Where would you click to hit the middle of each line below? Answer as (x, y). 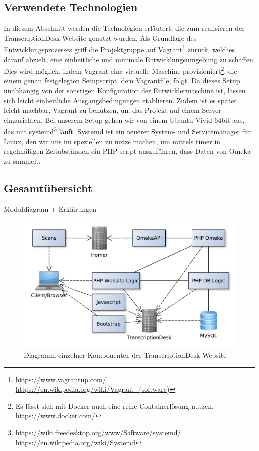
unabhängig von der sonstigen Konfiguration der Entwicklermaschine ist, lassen (125, 91)
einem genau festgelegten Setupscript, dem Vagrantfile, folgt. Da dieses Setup (122, 81)
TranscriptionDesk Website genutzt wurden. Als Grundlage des (100, 38)
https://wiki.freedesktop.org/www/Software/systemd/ (98, 432)
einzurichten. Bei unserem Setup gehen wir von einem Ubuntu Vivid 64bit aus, (124, 119)
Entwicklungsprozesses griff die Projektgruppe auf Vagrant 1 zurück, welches (120, 49)
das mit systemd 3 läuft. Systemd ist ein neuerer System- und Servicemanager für (127, 131)
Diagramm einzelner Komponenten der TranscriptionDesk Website (125, 354)
